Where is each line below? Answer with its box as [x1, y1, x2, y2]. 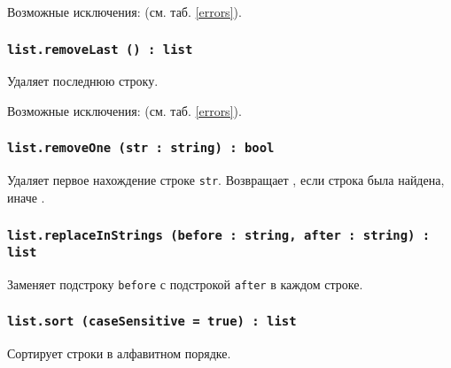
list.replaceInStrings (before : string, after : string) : [7, 227, 431, 242]
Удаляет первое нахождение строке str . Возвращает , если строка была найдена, [7, 171, 445, 189]
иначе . [7, 188, 45, 206]
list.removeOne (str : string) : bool [7, 141, 275, 156]
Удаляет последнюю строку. [7, 72, 159, 90]
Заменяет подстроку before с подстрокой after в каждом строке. [7, 274, 363, 293]
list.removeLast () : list [7, 42, 193, 57]
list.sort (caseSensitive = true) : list [7, 314, 297, 329]
